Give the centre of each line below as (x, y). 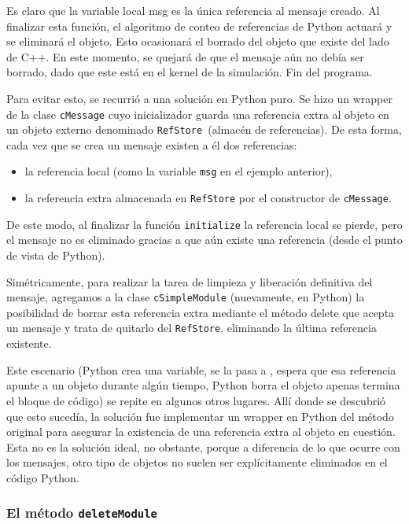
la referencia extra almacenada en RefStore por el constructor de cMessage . (208, 198)
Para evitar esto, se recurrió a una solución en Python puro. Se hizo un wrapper (199, 98)
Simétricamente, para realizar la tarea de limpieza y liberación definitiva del (190, 281)
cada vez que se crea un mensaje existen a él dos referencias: (152, 144)
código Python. (43, 477)
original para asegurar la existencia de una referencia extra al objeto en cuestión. (201, 432)
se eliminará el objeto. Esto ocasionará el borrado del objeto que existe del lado (198, 41)
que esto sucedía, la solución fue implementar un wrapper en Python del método (200, 416)
